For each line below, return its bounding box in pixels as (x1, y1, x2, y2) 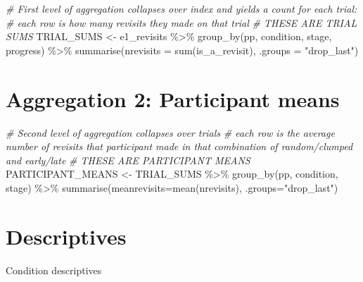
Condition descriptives (6, 262, 102, 277)
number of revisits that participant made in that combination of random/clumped (6, 139, 353, 154)
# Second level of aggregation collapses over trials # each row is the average (6, 125, 335, 140)
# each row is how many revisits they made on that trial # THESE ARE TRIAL (6, 15, 357, 30)
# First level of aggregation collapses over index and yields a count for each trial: (6, 1, 357, 16)
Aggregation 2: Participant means (6, 84, 340, 113)
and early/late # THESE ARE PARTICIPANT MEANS (6, 152, 250, 167)
